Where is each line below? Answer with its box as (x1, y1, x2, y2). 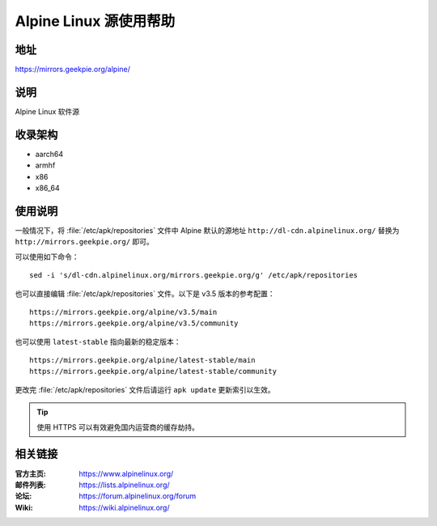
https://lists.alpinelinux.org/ (78, 480, 170, 490)
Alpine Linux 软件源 (15, 106, 80, 117)
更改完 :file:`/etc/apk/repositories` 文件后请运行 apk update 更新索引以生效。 (15, 384, 275, 394)
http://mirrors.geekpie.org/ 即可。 (15, 237, 154, 247)
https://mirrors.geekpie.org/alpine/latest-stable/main (29, 356, 256, 365)
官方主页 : (15, 469, 46, 478)
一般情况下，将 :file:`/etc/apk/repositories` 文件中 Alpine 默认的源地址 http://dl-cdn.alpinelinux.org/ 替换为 (15, 225, 400, 235)
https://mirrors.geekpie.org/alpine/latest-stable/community (29, 367, 277, 376)
